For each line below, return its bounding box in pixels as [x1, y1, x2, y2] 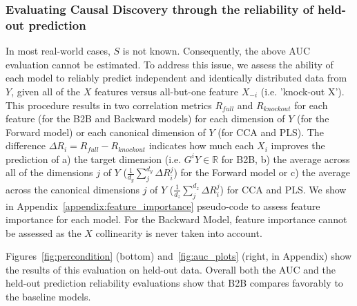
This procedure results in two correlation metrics [6, 97, 212, 112]
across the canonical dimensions [6, 182, 139, 196]
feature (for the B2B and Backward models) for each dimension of [6, 111, 285, 126]
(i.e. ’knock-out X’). [260, 84, 345, 98]
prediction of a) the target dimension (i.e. [6, 151, 182, 166]
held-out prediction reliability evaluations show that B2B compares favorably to [6, 276, 343, 290]
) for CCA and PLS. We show [220, 182, 347, 196]
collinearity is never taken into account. [95, 225, 262, 240]
